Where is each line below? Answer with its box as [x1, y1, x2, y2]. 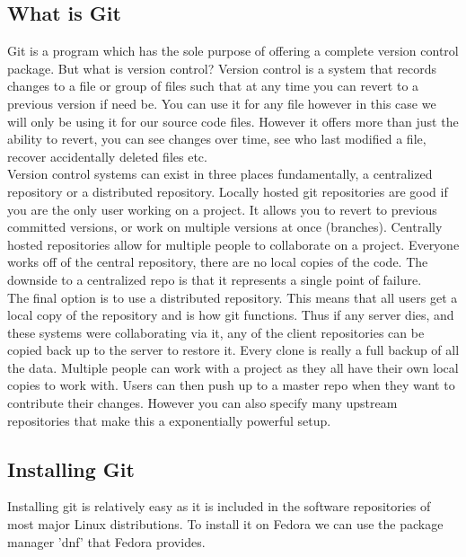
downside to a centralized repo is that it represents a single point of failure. [7, 270, 422, 288]
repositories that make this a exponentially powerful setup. [7, 411, 331, 429]
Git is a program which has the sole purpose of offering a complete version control [7, 41, 459, 60]
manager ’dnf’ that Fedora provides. [7, 532, 206, 551]
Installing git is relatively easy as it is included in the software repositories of [7, 497, 431, 516]
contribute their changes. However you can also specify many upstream [7, 393, 398, 412]
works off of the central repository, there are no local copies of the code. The [7, 252, 428, 271]
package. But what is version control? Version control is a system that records [7, 58, 437, 77]
